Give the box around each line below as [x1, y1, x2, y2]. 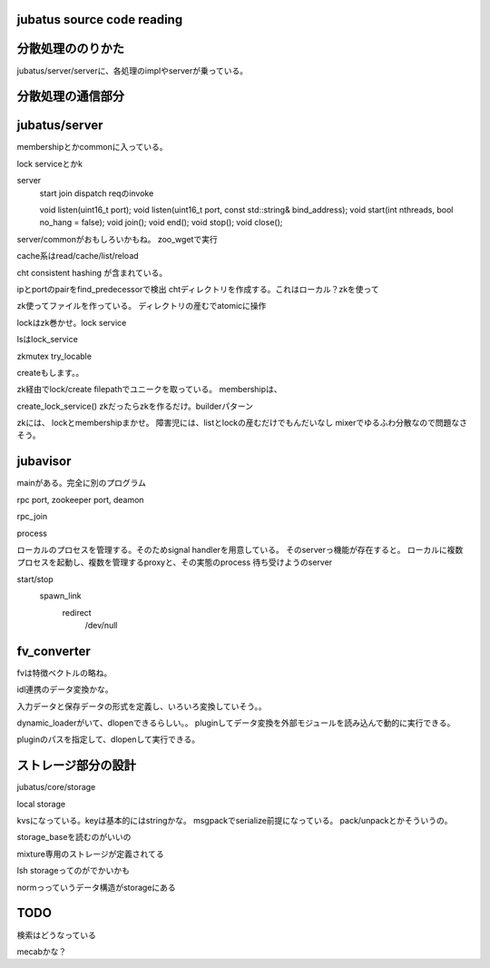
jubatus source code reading [16, 12, 183, 27]
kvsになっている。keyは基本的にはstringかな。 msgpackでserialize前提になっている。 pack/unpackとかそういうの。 [16, 815, 453, 826]
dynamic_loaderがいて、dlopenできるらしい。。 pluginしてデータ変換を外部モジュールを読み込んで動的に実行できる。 [16, 717, 456, 728]
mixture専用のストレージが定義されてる [16, 848, 164, 859]
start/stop [16, 573, 54, 585]
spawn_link [39, 590, 82, 601]
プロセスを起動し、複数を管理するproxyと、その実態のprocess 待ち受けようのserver [16, 557, 333, 568]
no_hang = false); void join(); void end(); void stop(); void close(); [39, 217, 283, 228]
